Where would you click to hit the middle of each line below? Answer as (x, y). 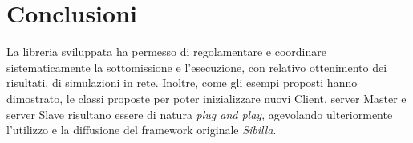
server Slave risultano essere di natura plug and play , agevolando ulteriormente (200, 114)
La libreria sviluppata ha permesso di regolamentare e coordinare (166, 52)
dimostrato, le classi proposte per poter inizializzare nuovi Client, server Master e (206, 98)
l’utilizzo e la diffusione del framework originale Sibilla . (142, 130)
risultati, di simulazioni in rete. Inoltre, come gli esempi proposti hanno (182, 83)
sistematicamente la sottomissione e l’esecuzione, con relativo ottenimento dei (197, 67)
